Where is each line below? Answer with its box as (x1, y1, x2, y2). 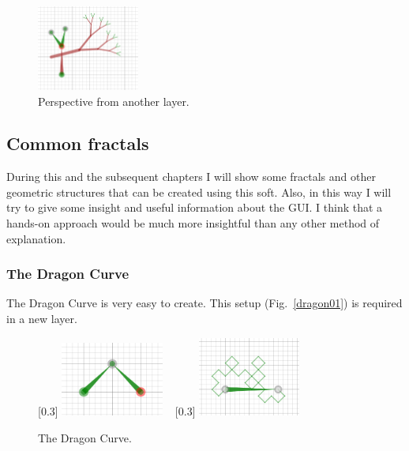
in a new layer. (6, 310, 77, 327)
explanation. (6, 230, 66, 246)
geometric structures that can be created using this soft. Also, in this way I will (6, 183, 392, 200)
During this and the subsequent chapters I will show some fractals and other (6, 168, 376, 185)
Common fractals (6, 131, 149, 156)
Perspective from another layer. (38, 92, 189, 109)
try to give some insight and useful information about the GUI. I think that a (6, 199, 383, 216)
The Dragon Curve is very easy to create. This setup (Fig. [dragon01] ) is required (6, 295, 403, 311)
